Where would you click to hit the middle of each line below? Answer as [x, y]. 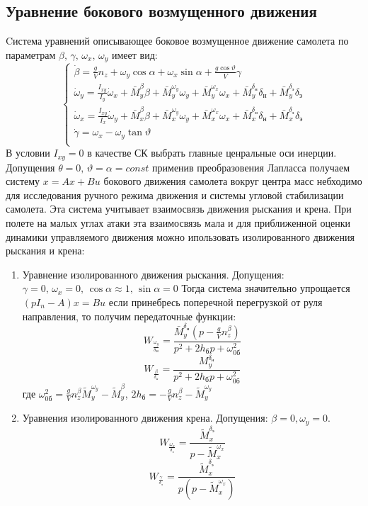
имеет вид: [135, 54]
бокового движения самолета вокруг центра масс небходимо [233, 181]
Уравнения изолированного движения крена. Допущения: [145, 418]
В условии [28, 153]
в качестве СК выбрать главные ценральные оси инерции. [212, 153]
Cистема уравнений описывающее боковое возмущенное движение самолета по [177, 41]
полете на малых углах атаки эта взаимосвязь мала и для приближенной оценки [178, 222]
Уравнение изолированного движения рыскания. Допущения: [153, 274]
